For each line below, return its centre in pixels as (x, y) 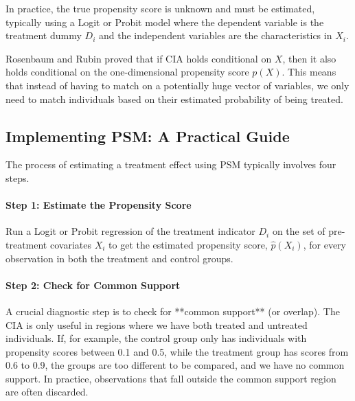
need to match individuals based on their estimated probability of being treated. (174, 99)
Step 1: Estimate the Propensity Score (99, 205)
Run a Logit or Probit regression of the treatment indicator (130, 231)
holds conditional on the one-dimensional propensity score (127, 72)
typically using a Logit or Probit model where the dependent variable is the (165, 22)
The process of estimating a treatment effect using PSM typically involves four (171, 164)
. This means (309, 72)
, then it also (309, 58)
